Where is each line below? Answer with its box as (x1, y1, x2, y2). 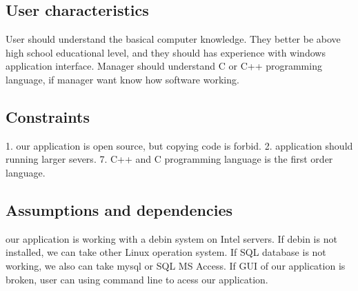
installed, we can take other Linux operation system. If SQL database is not (6, 245, 326, 259)
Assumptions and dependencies (6, 199, 233, 220)
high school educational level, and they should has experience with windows (6, 45, 326, 59)
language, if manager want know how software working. (6, 72, 239, 86)
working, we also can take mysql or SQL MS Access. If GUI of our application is (6, 258, 346, 272)
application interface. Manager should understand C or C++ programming (6, 59, 322, 73)
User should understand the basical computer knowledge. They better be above (6, 32, 341, 46)
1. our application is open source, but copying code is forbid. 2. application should (6, 138, 353, 152)
